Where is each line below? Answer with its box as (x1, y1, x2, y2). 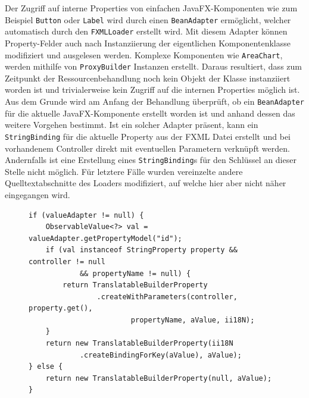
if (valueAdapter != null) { (29, 211, 144, 220)
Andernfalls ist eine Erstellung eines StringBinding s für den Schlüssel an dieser (5, 153, 296, 166)
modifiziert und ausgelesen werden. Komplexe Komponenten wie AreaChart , (5, 48, 283, 61)
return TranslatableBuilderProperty (63, 281, 208, 290)
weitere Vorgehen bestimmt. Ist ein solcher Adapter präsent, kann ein (5, 118, 258, 131)
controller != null (29, 257, 105, 266)
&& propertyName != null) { (79, 269, 191, 278)
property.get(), (29, 304, 93, 313)
